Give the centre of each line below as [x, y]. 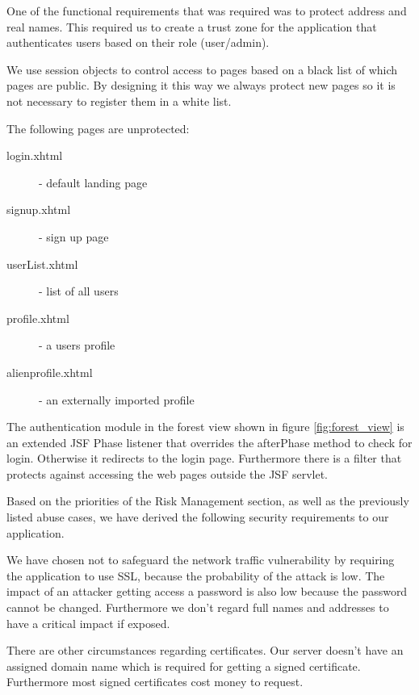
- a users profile [77, 345]
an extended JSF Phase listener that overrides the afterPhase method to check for [209, 442]
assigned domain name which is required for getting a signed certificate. [184, 666]
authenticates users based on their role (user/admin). [138, 42]
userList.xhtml [42, 264]
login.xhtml [35, 155]
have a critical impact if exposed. [88, 623]
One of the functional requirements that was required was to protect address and [207, 10]
